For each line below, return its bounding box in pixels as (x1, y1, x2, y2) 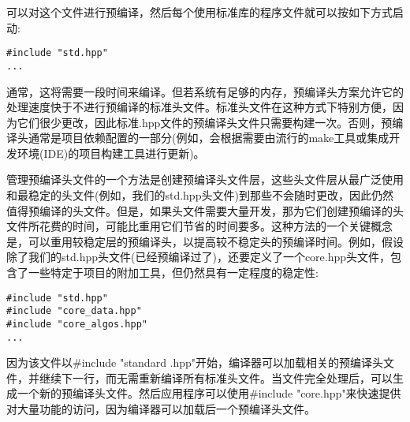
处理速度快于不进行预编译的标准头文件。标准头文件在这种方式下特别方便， (6, 99, 393, 115)
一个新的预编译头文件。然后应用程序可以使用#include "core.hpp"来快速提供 (17, 385, 401, 401)
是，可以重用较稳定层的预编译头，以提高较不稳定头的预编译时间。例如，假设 (6, 233, 404, 249)
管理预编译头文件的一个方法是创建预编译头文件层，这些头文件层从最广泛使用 (6, 171, 404, 188)
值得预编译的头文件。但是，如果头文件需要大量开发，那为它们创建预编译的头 (6, 202, 404, 218)
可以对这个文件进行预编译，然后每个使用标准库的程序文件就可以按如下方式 (6, 4, 393, 20)
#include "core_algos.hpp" (6, 318, 147, 330)
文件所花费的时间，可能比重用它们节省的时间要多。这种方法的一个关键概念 (6, 218, 393, 234)
